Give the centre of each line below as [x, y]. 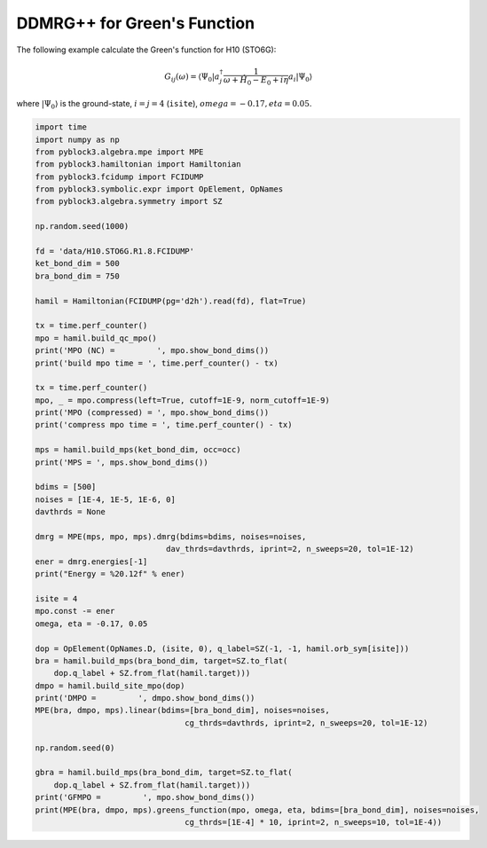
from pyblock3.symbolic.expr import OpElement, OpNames [159, 189]
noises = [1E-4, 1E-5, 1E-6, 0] [106, 499]
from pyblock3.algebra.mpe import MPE [119, 152]
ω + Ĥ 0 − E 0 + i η [256, 81]
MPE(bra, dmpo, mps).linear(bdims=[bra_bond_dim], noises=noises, [182, 711]
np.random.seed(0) [75, 748]
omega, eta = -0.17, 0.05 [91, 624]
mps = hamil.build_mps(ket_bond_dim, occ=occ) [138, 450]
